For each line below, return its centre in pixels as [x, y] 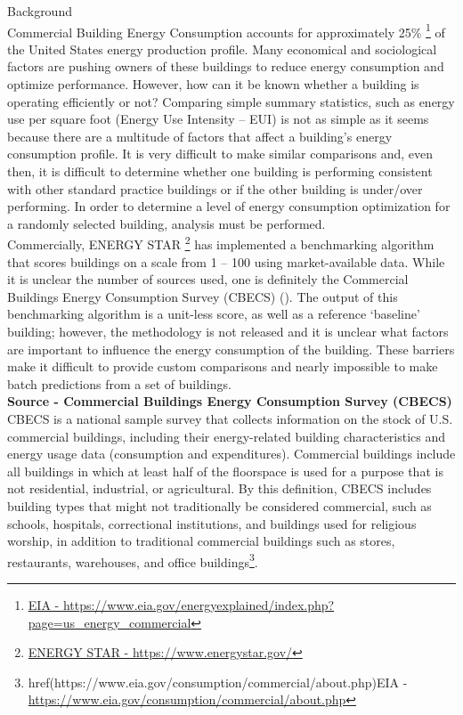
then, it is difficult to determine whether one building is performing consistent [220, 171]
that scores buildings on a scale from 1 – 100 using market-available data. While [226, 261]
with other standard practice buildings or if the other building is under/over [215, 188]
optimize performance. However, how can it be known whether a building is [213, 84]
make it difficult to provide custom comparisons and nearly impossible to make [223, 366]
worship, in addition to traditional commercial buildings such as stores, [201, 541]
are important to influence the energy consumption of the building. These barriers [231, 349]
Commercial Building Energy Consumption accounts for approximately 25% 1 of [226, 30]
